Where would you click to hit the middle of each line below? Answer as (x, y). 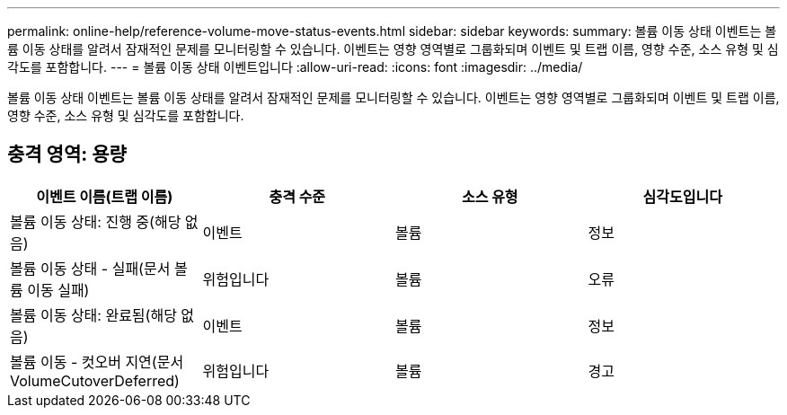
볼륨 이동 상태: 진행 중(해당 (96, 221)
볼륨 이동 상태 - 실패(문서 (90, 268)
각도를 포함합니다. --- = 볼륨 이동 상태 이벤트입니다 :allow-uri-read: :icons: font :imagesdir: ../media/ (295, 67)
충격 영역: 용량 (67, 155)
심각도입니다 (682, 196)
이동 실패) (58, 290)
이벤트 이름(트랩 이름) (105, 196)
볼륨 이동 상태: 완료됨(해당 (93, 315)
